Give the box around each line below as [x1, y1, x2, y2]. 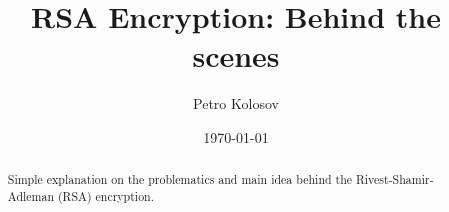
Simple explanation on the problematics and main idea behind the [7, 171, 353, 188]
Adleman [7, 187, 55, 204]
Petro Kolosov [193, 93, 279, 114]
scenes [192, 35, 280, 76]
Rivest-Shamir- [356, 171, 434, 188]
